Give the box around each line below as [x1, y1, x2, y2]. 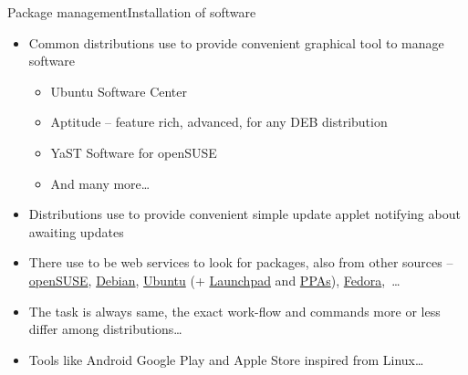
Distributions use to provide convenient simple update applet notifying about [28, 204, 461, 224]
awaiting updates [28, 222, 124, 241]
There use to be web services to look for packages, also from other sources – [28, 253, 453, 272]
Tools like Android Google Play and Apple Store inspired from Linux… [28, 349, 424, 369]
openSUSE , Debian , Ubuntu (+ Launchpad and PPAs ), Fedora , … [28, 270, 400, 289]
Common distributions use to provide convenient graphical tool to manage [28, 33, 444, 52]
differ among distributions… [28, 319, 182, 339]
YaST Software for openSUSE [50, 142, 217, 161]
